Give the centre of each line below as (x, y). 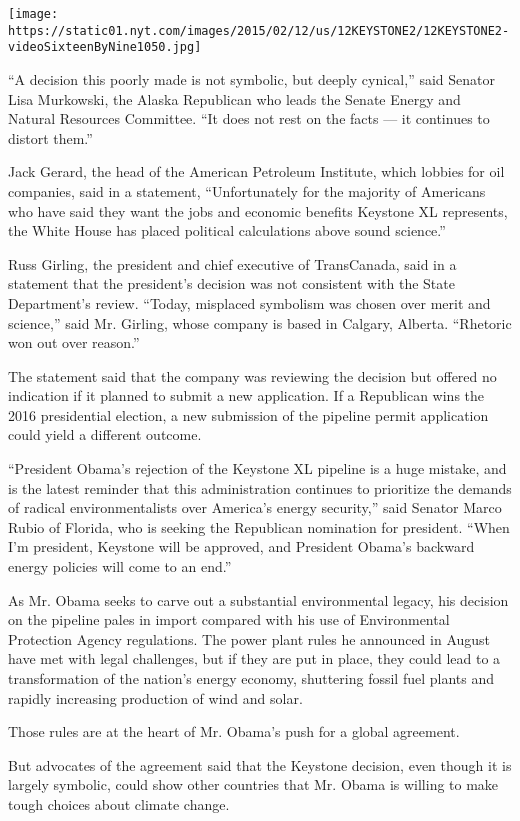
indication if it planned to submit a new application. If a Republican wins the (246, 395)
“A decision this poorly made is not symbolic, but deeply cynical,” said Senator (251, 78)
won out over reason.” (74, 342)
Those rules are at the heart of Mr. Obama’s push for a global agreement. (234, 731)
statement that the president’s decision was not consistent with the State (231, 283)
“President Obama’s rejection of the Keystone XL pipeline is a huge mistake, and (257, 468)
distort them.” (50, 137)
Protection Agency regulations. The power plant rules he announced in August (249, 638)
